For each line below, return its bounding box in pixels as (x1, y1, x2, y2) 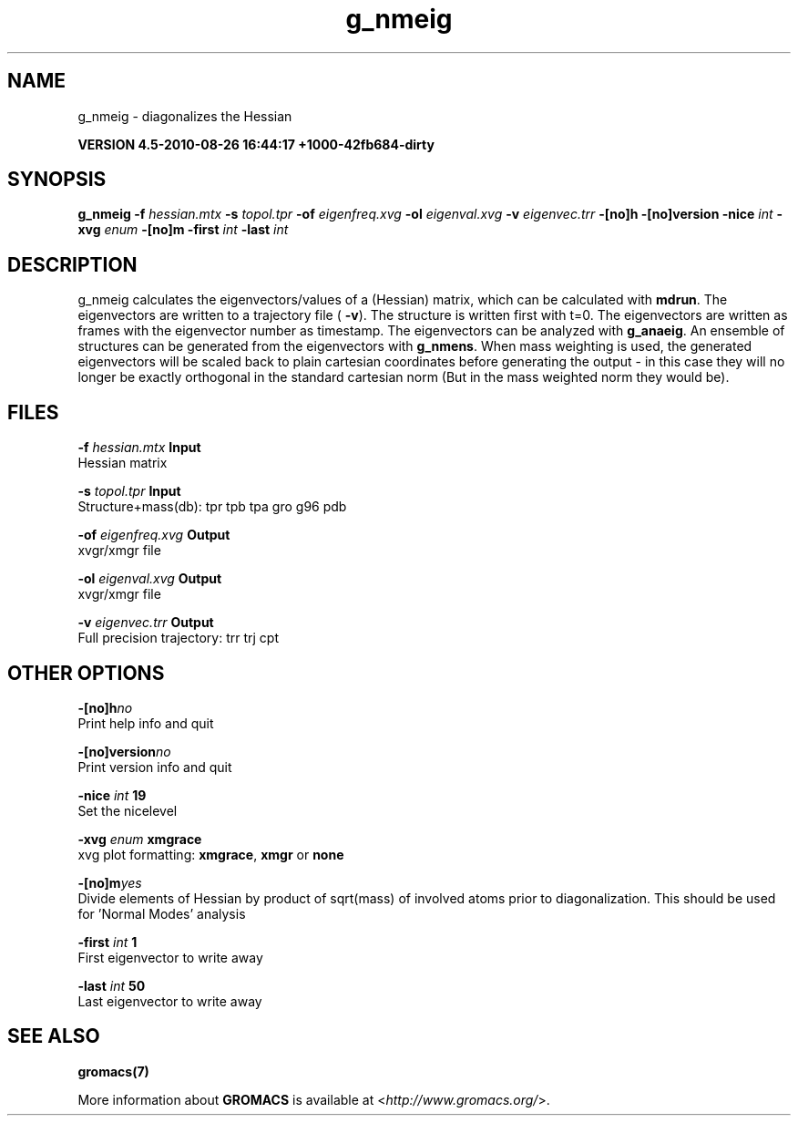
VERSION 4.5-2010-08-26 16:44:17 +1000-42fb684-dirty (77, 136, 435, 152)
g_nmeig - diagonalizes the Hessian (77, 108, 292, 124)
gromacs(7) (77, 1063, 149, 1079)
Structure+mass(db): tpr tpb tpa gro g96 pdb (77, 499, 347, 515)
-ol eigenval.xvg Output (77, 571, 222, 587)
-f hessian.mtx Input (77, 439, 201, 456)
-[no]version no (77, 743, 171, 759)
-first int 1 (77, 933, 138, 950)
